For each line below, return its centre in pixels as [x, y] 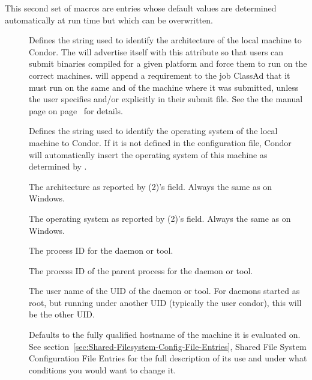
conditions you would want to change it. [103, 369]
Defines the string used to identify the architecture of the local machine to [165, 40]
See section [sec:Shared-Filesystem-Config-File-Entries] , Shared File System [168, 346]
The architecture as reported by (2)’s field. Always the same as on [150, 186]
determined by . [58, 166]
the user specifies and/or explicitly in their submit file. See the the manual [166, 99]
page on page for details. [76, 110]
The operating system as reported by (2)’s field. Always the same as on [160, 218]
